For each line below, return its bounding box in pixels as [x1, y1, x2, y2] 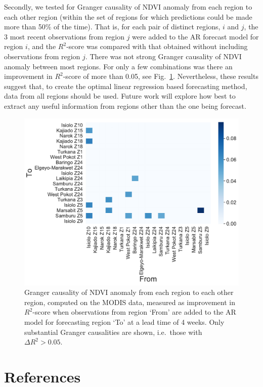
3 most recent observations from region [4, 31, 124, 41]
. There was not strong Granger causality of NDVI [85, 51, 242, 61]
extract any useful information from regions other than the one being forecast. [4, 100, 246, 111]
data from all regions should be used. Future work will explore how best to [4, 91, 236, 101]
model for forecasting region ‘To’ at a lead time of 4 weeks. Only [24, 316, 225, 327]
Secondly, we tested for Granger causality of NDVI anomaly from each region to [4, 2, 252, 12]
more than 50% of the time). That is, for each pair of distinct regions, [4, 21, 221, 32]
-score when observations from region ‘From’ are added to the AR [32, 307, 236, 317]
